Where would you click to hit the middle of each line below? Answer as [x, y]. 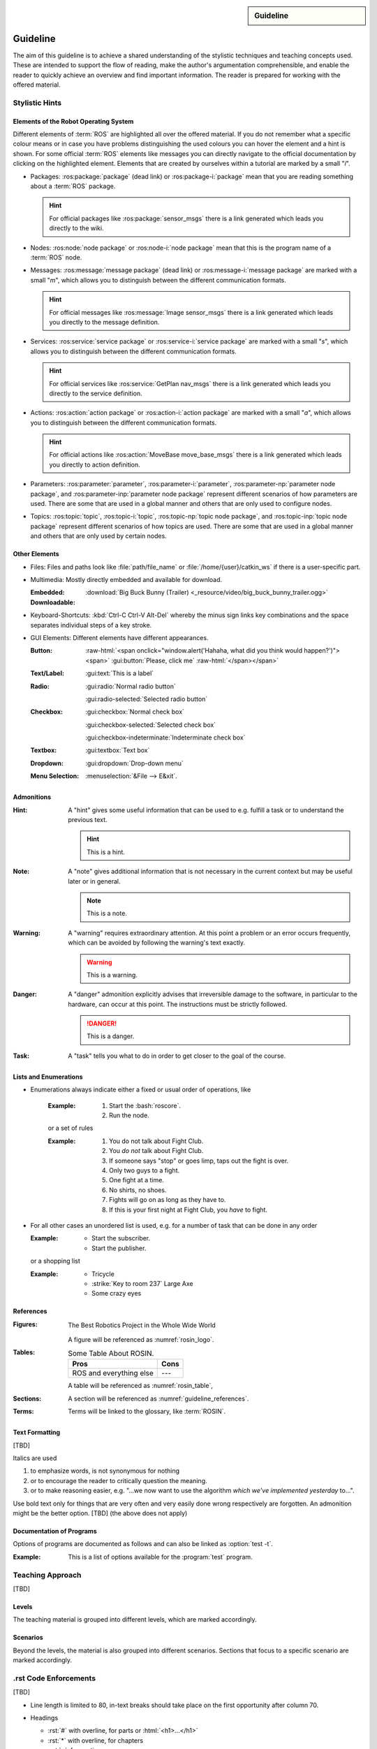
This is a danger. [111, 1036]
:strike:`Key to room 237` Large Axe [142, 1283]
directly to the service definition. [96, 393]
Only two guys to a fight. [145, 1170]
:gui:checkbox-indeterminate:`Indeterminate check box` [165, 737]
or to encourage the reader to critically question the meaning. [119, 1480]
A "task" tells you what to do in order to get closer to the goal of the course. [177, 1056]
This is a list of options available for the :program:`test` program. [160, 1557]
